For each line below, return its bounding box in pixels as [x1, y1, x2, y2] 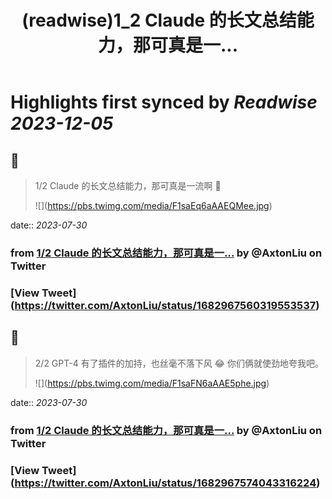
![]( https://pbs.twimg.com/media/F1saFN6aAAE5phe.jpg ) [34, 377, 270, 389]
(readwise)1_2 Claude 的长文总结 [21, 9, 297, 32]
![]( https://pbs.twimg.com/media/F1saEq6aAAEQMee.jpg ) [34, 200, 273, 211]
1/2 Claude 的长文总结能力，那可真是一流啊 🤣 [34, 180, 222, 191]
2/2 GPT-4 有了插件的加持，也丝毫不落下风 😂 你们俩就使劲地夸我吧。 [34, 357, 324, 369]
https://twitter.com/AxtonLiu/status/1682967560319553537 [14, 298, 317, 312]
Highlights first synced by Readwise [10, 91, 318, 114]
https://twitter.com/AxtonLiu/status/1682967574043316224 [14, 476, 317, 490]
